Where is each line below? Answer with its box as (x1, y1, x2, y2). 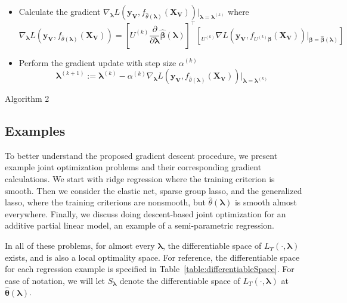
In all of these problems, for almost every (5, 239, 155, 252)
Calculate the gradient (18, 5, 101, 17)
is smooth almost (234, 196, 297, 208)
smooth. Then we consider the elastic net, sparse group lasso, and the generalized (5, 184, 302, 196)
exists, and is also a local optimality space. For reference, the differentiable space (5, 251, 300, 263)
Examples (5, 121, 66, 140)
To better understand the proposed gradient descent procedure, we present (5, 149, 278, 161)
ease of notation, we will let (5, 274, 106, 286)
